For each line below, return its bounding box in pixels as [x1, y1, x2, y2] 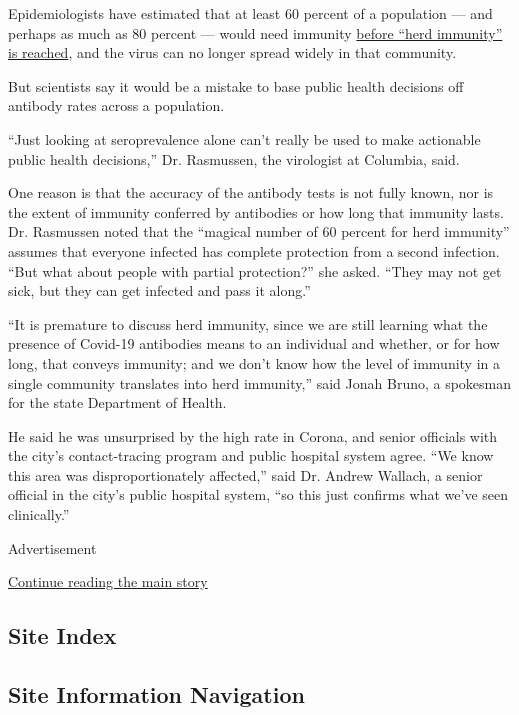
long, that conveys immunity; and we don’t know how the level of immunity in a [8, 352, 501, 373]
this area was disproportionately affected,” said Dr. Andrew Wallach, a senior [8, 464, 483, 485]
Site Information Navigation [8, 679, 305, 710]
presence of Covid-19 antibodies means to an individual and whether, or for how [8, 333, 500, 354]
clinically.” [8, 504, 70, 525]
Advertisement [8, 537, 97, 558]
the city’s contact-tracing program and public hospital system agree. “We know [8, 445, 494, 466]
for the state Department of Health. [8, 392, 227, 413]
